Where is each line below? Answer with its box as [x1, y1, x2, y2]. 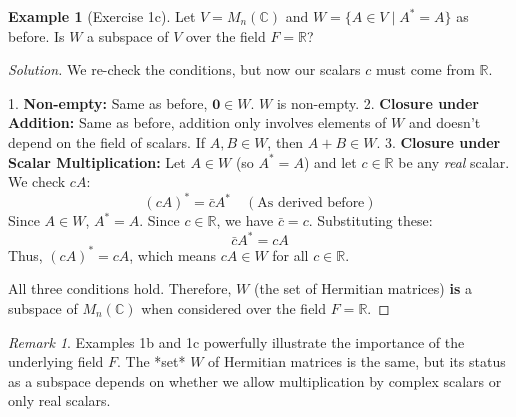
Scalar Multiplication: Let [8, 151, 186, 172]
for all [272, 244, 309, 265]
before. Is [8, 25, 65, 46]
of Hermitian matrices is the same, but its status [208, 351, 506, 372]
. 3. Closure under [376, 131, 501, 152]
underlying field [8, 351, 104, 372]
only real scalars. [8, 390, 111, 411]
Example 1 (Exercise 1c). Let [8, 6, 196, 26]
